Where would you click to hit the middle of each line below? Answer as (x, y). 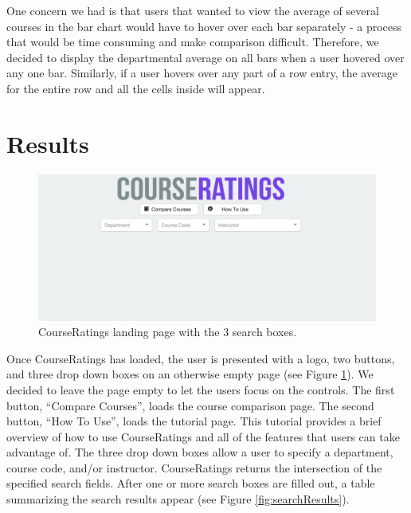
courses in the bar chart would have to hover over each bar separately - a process (204, 26)
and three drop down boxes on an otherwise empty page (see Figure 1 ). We (190, 374)
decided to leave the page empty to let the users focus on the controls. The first (201, 389)
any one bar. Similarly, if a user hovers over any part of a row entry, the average (202, 73)
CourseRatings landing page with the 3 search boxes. (168, 332)
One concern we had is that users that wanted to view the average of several (193, 10)
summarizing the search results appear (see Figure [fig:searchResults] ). (178, 499)
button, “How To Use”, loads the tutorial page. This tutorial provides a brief (194, 421)
